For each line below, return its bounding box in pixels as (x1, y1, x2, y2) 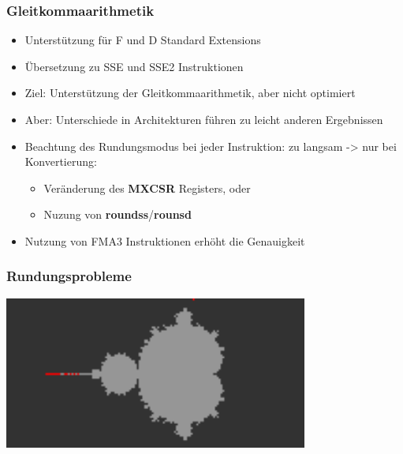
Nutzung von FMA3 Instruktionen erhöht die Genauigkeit (24, 232, 305, 249)
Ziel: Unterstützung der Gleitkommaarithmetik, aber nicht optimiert (24, 84, 356, 101)
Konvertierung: (24, 153, 97, 170)
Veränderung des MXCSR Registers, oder (43, 179, 251, 196)
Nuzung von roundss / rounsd (43, 206, 192, 223)
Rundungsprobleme (6, 266, 132, 286)
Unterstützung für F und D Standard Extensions (24, 32, 261, 48)
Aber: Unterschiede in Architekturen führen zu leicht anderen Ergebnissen (24, 111, 383, 127)
